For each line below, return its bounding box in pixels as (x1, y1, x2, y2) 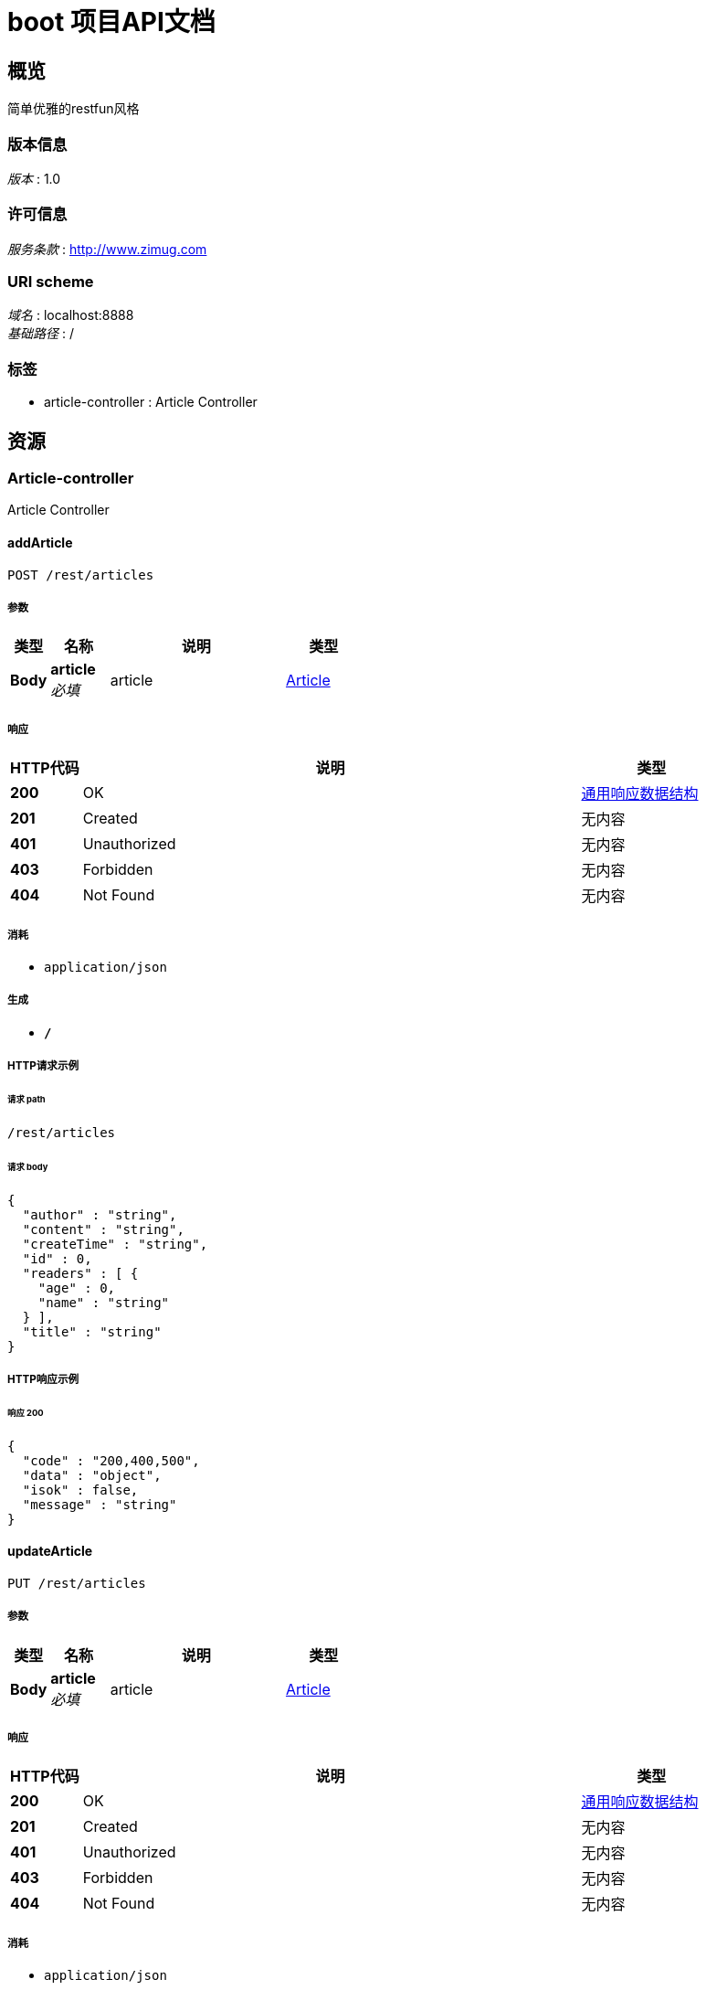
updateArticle (7, 1543, 93, 1559)
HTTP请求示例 (7, 1059, 79, 1073)
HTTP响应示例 (7, 1372, 79, 1386)
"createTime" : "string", (22, 1236, 208, 1251)
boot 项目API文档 (7, 6, 216, 37)
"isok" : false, (22, 1482, 139, 1497)
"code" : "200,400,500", (22, 1453, 200, 1468)
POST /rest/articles (7, 567, 154, 582)
